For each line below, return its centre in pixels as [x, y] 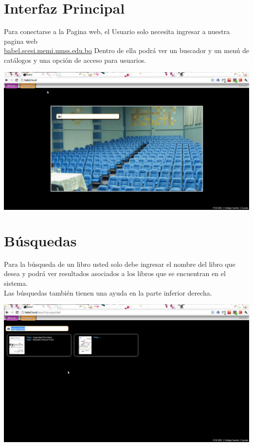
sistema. [16, 283]
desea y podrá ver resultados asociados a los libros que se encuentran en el [115, 273]
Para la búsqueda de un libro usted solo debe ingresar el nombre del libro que [120, 264]
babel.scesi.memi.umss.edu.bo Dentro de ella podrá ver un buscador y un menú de [126, 50]
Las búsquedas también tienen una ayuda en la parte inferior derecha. [108, 292]
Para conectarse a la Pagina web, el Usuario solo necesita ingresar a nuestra [117, 31]
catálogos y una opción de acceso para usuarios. [75, 60]
